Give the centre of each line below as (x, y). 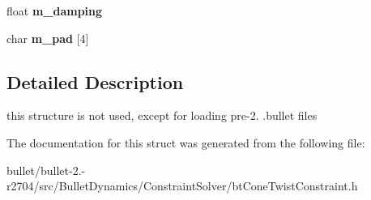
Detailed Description (95, 81)
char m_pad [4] (48, 38)
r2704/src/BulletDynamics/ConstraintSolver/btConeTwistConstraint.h (182, 186)
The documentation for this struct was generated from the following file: (186, 142)
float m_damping (55, 11)
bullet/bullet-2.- (46, 170)
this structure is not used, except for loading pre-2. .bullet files (162, 115)
